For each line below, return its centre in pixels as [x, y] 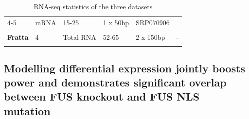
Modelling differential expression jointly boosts [125, 68]
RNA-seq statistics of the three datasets [93, 6]
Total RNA [80, 37]
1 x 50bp [116, 22]
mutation [27, 110]
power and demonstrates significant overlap [115, 82]
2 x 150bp [151, 37]
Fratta [18, 37]
